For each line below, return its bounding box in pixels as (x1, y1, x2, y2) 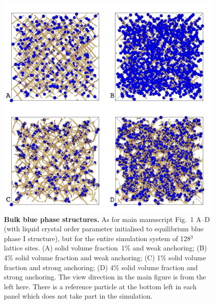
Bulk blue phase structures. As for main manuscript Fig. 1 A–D (4, 214, 210, 224)
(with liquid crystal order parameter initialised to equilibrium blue (4, 223, 204, 234)
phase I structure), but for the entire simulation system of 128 (4, 233, 191, 243)
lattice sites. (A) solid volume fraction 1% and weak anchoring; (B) (4, 243, 207, 253)
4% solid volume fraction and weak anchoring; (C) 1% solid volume (4, 252, 206, 262)
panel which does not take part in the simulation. (4, 291, 153, 301)
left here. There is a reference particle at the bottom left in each (4, 281, 197, 291)
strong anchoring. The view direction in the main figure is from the (4, 272, 206, 282)
